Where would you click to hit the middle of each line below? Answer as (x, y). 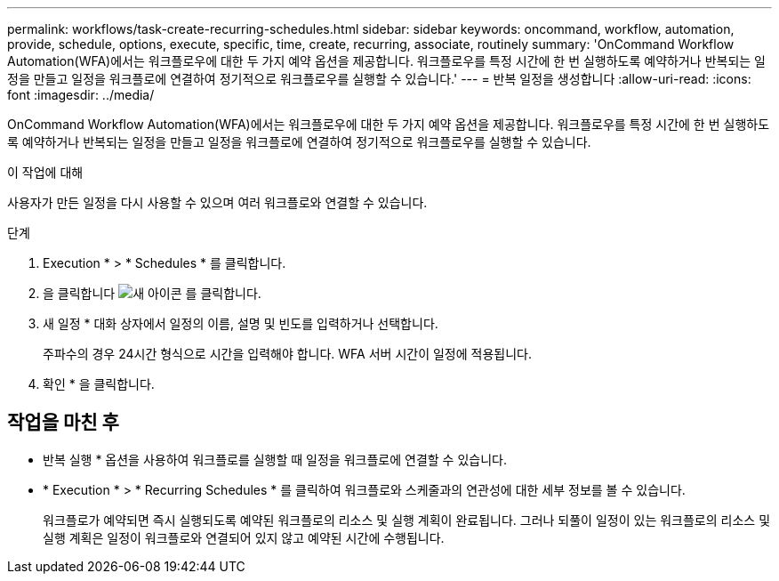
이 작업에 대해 (45, 172)
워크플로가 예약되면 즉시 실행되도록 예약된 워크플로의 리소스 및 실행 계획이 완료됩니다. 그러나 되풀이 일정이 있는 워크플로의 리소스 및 (407, 520)
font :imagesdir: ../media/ (81, 95)
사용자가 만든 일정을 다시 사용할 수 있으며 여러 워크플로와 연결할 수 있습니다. (217, 202)
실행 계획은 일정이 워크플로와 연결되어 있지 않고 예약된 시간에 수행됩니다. (244, 537)
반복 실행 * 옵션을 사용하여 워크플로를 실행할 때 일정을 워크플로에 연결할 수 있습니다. (275, 459)
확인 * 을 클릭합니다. (99, 384)
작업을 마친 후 (63, 423)
